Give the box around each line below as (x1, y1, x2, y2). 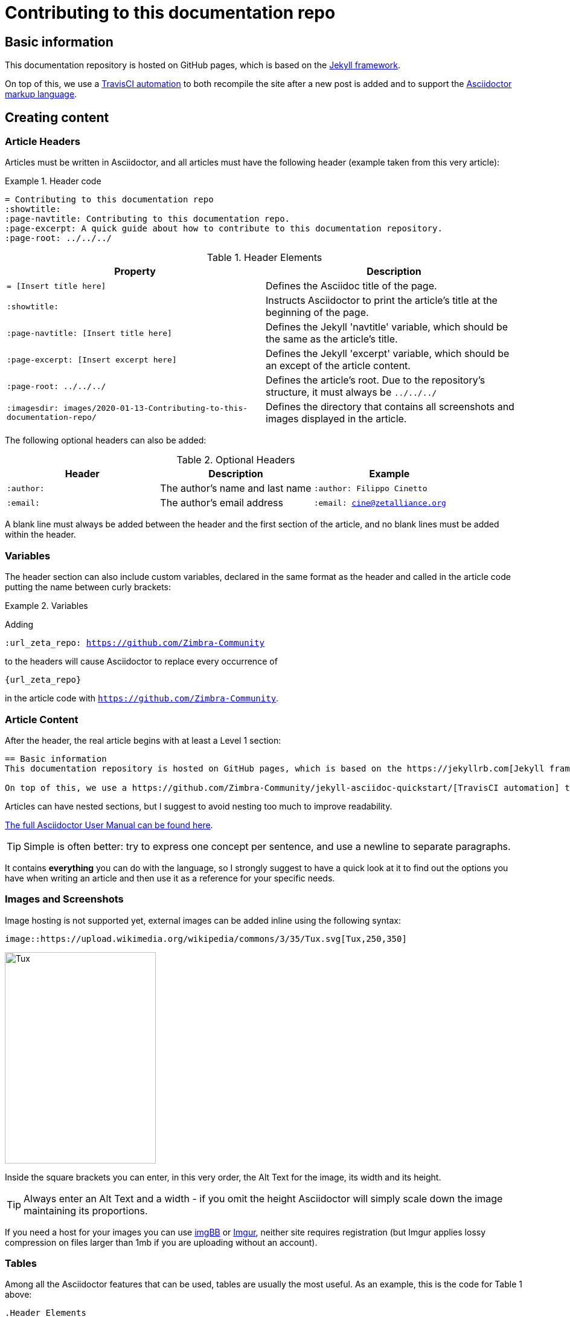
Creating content (5, 109, 109, 125)
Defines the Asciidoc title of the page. (266, 280, 437, 292)
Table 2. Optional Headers (176, 454, 295, 466)
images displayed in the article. (266, 413, 407, 425)
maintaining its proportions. (24, 1204, 148, 1217)
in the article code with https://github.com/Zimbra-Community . (5, 693, 279, 704)
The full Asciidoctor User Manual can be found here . (5, 819, 213, 830)
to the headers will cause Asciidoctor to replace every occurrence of (5, 656, 278, 667)
